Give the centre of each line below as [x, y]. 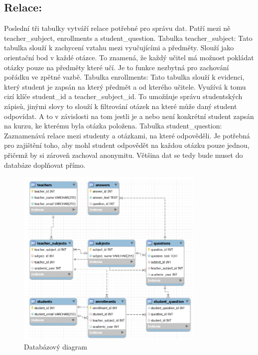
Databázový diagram [56, 347]
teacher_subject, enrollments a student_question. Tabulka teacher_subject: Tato [128, 38]
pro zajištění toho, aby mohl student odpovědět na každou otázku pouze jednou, [127, 145]
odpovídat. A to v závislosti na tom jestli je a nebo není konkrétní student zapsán [129, 116]
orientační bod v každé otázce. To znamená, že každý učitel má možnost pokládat [129, 57]
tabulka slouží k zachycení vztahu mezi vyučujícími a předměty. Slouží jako [119, 48]
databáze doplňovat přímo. [45, 165]
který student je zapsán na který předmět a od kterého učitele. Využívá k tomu [125, 86]
